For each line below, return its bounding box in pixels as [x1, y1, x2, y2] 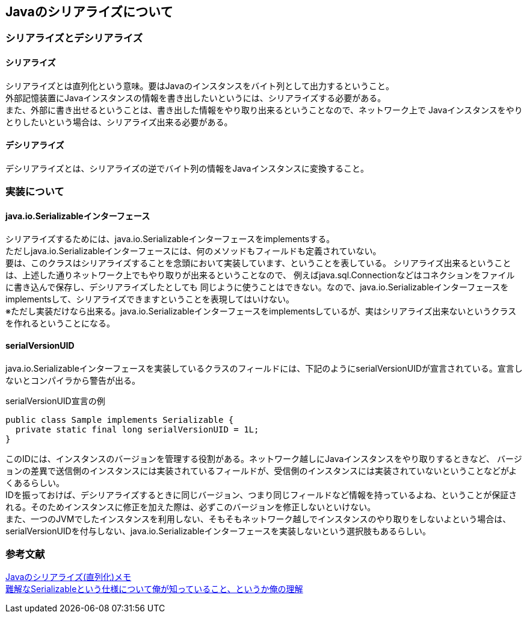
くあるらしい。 [5, 477, 64, 488]
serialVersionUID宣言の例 [5, 395, 105, 406]
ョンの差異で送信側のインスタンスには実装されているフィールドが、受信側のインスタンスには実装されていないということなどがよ [5, 465, 517, 476]
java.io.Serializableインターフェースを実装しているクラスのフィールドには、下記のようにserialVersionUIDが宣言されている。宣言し [5, 363, 523, 373]
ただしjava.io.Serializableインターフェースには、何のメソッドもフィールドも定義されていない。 [5, 246, 381, 257]
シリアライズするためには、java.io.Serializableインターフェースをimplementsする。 [5, 234, 335, 245]
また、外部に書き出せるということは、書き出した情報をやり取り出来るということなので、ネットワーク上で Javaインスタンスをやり [5, 104, 523, 115]
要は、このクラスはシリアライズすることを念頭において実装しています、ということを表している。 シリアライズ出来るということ [5, 258, 511, 269]
